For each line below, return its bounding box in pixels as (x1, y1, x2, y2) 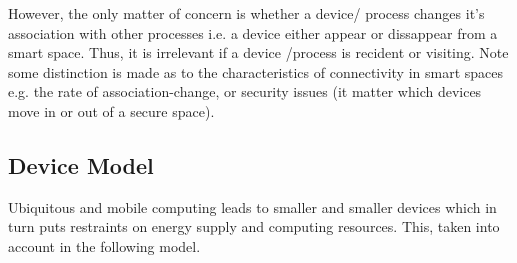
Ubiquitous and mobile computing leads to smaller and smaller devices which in (8, 196, 497, 217)
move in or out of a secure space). (8, 100, 215, 121)
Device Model (8, 149, 154, 180)
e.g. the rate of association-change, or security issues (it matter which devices (8, 81, 482, 102)
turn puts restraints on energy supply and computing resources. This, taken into (8, 216, 500, 237)
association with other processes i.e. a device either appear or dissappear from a (8, 22, 498, 43)
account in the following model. (8, 235, 201, 256)
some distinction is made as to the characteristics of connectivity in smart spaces (8, 61, 504, 82)
